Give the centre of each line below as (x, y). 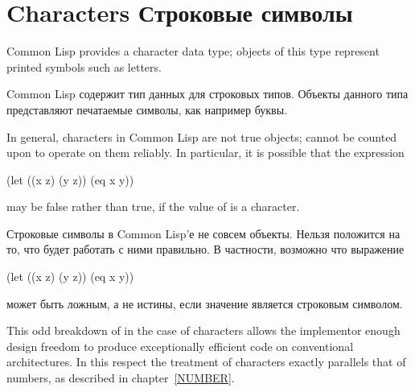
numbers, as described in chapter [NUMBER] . (121, 378)
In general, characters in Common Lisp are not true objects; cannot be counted (202, 136)
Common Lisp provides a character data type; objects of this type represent (193, 51)
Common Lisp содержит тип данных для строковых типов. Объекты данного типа (207, 94)
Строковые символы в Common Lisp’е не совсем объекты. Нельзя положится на (203, 233)
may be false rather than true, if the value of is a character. (153, 206)
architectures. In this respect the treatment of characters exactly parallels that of (206, 362)
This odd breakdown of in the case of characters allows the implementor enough (203, 330)
